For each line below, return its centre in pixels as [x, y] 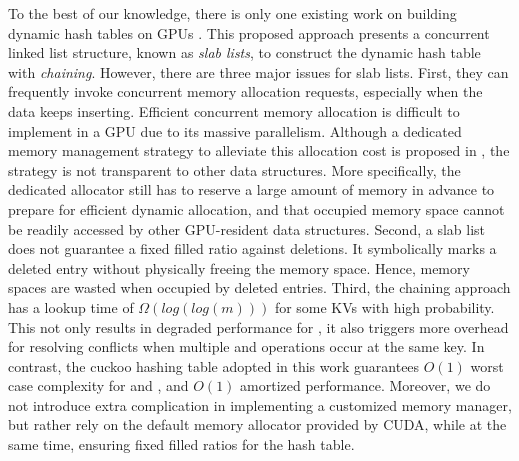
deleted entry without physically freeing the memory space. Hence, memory [239, 267]
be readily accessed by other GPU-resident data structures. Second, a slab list [247, 228]
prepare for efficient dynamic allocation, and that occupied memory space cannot [256, 208]
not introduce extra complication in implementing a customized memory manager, [260, 404]
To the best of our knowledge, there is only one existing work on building [232, 13]
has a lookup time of [71, 306]
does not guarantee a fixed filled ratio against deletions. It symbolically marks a [252, 248]
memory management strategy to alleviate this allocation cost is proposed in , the [259, 150]
